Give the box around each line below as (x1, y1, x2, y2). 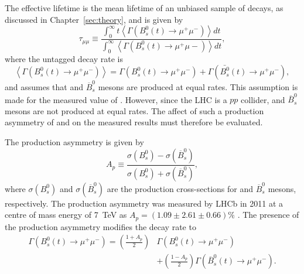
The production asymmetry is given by (5, 136, 144, 148)
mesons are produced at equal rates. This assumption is (98, 80, 298, 93)
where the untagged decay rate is (5, 52, 123, 64)
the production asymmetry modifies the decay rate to (5, 220, 196, 232)
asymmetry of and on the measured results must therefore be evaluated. (5, 116, 263, 128)
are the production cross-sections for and (107, 182, 253, 194)
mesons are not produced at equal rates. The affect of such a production (5, 104, 264, 117)
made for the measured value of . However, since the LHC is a (5, 93, 227, 105)
